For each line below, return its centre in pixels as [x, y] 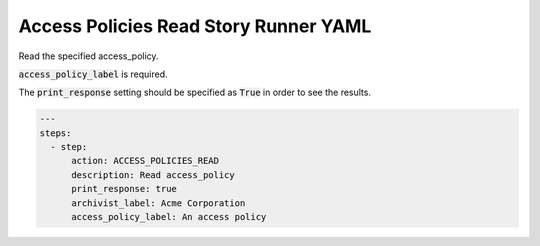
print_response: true [124, 189]
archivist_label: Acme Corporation [158, 203]
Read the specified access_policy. [88, 56]
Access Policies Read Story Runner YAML [195, 26]
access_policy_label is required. [93, 74]
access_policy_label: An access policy [169, 217]
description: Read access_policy [153, 174]
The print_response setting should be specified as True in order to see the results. [195, 92]
